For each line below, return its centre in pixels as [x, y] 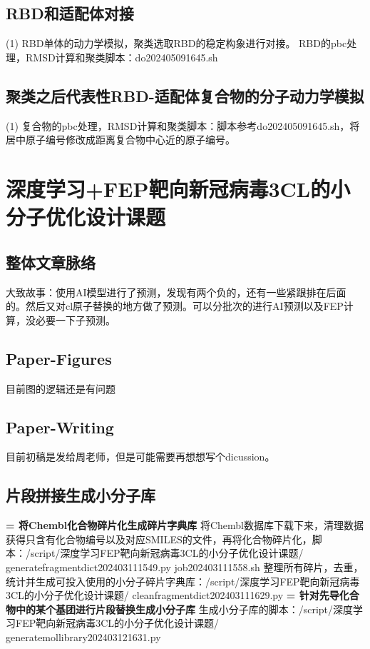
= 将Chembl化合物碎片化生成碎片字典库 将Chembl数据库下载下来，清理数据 [185, 525]
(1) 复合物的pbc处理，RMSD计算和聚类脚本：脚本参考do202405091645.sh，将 [183, 125]
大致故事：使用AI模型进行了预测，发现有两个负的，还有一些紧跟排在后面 [176, 292]
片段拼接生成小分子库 [81, 495]
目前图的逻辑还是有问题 [61, 388]
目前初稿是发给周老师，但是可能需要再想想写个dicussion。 [140, 457]
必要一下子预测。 [75, 320]
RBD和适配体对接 [70, 13]
